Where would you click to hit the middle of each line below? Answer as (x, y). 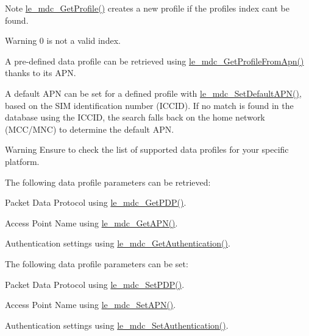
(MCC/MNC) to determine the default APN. (90, 129)
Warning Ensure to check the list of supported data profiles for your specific (147, 149)
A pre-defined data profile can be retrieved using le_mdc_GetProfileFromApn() (154, 61)
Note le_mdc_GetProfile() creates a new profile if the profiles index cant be (147, 8)
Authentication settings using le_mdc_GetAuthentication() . (118, 243)
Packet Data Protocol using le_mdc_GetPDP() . (96, 202)
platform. (22, 161)
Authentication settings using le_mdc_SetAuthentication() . (117, 325)
